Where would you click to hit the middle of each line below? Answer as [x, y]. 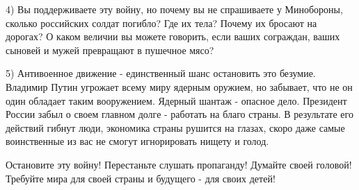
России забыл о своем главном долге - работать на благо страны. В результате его [179, 114]
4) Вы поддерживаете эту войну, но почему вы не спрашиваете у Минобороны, [174, 9]
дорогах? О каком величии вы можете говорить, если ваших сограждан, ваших [173, 36]
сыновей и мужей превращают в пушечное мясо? [110, 50]
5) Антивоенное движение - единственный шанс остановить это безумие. [161, 73]
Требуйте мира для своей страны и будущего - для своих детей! [141, 178]
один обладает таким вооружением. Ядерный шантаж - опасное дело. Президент [176, 100]
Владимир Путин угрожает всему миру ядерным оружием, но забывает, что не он [179, 86]
